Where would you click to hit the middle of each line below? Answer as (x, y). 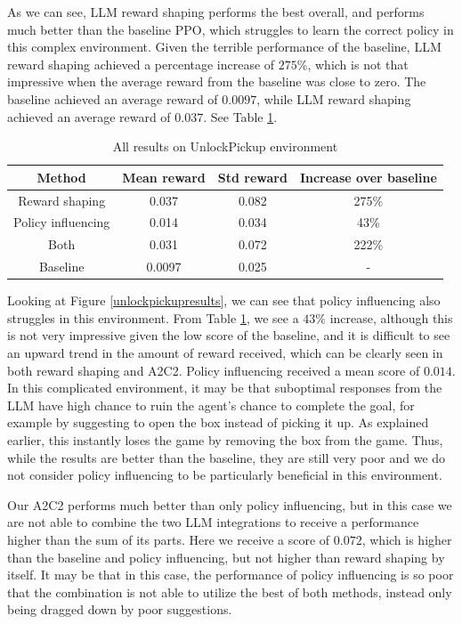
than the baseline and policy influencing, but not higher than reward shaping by (226, 557)
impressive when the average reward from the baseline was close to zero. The (217, 81)
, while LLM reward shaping (334, 98)
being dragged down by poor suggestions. (120, 609)
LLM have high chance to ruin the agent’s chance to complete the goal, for (211, 405)
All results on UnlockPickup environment (225, 146)
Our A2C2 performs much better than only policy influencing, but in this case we (230, 504)
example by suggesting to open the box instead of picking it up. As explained (218, 422)
